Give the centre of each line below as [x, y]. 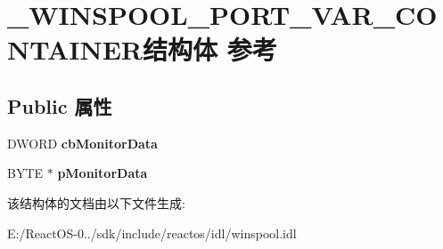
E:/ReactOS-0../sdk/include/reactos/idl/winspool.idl [152, 233]
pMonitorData [103, 173]
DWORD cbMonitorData [82, 143]
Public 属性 [60, 105]
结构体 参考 [209, 49]
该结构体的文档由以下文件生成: [96, 202]
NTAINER [75, 49]
